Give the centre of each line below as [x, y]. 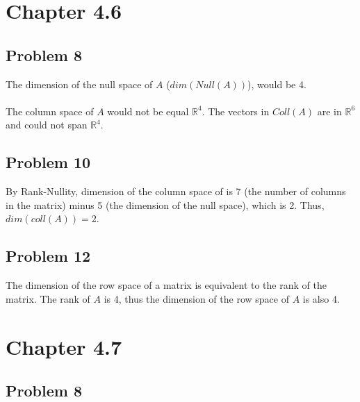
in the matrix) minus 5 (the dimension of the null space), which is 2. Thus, [165, 204]
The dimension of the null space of [79, 84]
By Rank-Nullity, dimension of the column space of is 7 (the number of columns [176, 191]
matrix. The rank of [48, 298]
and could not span [47, 125]
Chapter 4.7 [64, 346]
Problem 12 [48, 256]
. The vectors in [236, 111]
